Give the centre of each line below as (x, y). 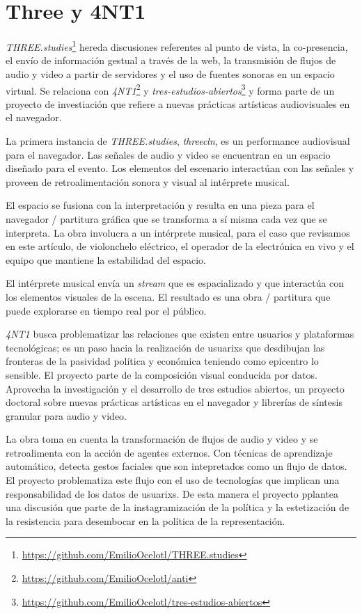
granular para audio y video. (66, 415)
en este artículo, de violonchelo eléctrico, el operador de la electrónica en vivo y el (180, 246)
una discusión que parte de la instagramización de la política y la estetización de (178, 507)
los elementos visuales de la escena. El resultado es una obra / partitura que (168, 296)
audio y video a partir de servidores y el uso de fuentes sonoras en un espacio (170, 73)
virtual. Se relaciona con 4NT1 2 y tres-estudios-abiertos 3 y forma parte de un (170, 89)
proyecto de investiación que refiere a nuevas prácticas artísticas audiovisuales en (178, 103)
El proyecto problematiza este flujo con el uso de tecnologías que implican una (173, 480)
